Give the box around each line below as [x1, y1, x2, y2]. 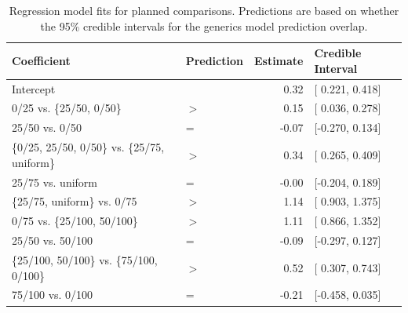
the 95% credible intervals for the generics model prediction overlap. [40, 17, 368, 34]
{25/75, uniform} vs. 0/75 [12, 193, 137, 209]
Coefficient [12, 52, 71, 68]
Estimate [253, 52, 304, 68]
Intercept [12, 80, 56, 96]
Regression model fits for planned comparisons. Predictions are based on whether [9, 2, 399, 18]
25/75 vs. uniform [12, 173, 98, 190]
